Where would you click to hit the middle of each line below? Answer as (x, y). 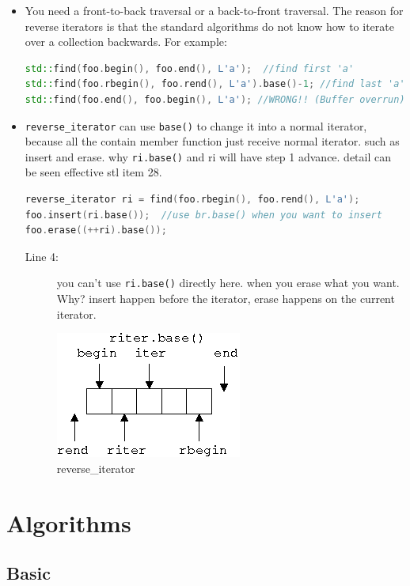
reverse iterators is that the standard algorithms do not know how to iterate (209, 26)
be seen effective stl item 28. (93, 172)
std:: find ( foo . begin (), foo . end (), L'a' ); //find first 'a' (190, 68)
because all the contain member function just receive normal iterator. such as (212, 141)
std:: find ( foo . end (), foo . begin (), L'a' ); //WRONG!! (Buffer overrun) (215, 99)
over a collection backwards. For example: (126, 42)
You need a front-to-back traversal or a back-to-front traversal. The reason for (214, 10)
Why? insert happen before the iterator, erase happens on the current (226, 299)
